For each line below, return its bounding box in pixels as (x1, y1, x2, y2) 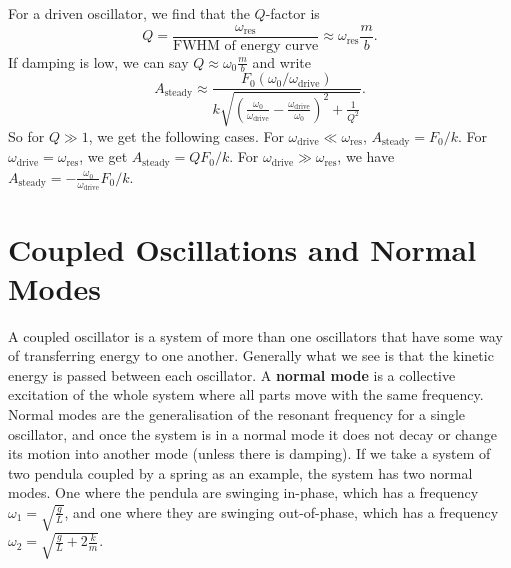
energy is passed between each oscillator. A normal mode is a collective (8, 364, 456, 385)
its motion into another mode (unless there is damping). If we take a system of (8, 443, 491, 464)
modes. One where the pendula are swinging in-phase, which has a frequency (8, 482, 479, 503)
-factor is (265, 3, 320, 23)
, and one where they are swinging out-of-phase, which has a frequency (64, 501, 499, 522)
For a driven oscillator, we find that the (8, 3, 250, 23)
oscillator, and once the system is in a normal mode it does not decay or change (8, 423, 497, 444)
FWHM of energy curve (173, 38, 319, 53)
